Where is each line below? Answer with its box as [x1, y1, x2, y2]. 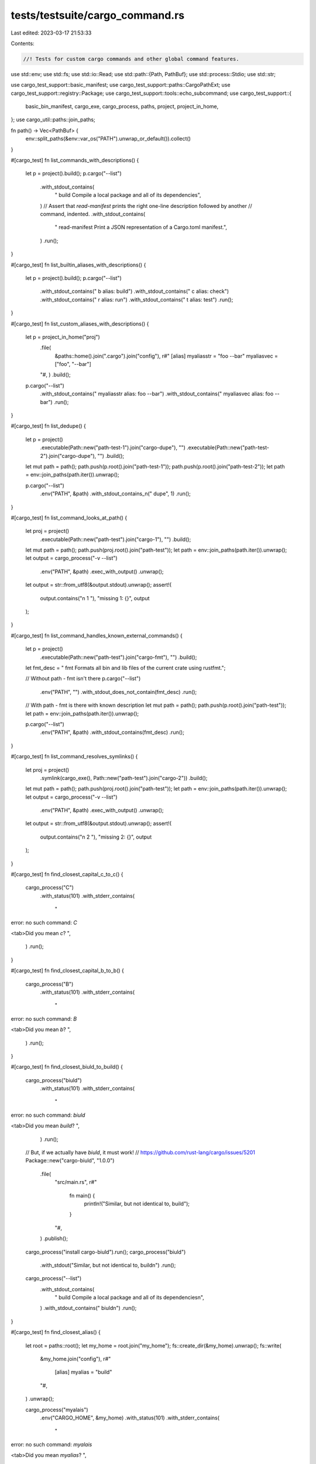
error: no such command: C [11, 919, 77, 926]
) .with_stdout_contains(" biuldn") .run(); [40, 1305, 137, 1312]
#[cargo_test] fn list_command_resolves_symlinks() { [11, 753, 138, 760]
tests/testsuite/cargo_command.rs [11, 9, 185, 22]
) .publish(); [40, 1235, 68, 1242]
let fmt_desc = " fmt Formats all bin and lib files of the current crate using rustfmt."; [25, 665, 226, 671]
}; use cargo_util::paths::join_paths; [11, 116, 96, 123]
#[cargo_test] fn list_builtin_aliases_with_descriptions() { [11, 261, 146, 268]
